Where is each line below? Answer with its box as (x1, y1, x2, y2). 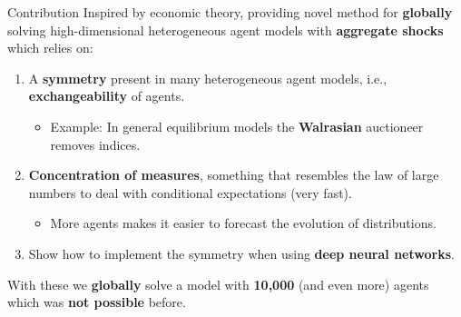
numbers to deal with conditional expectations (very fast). (28, 183, 352, 202)
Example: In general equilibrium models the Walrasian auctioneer (50, 116, 424, 135)
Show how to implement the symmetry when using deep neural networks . (28, 243, 455, 263)
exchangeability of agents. (28, 86, 185, 105)
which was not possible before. (7, 292, 186, 312)
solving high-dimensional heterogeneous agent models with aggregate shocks (7, 20, 444, 39)
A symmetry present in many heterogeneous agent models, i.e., (28, 68, 387, 87)
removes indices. (50, 134, 141, 154)
